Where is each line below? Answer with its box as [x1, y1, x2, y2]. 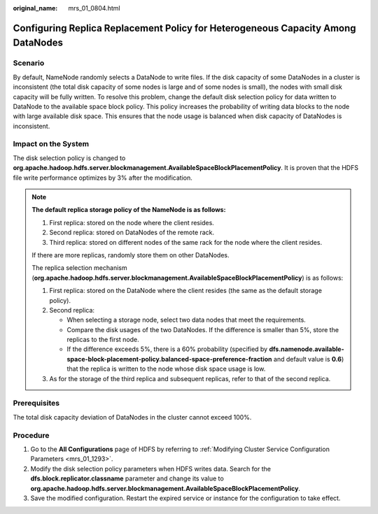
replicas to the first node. [66, 336, 139, 344]
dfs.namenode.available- [269, 345, 344, 353]
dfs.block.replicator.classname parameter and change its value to [30, 474, 224, 483]
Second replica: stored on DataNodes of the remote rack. [49, 228, 215, 237]
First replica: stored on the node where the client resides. [49, 218, 215, 227]
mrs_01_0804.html [68, 4, 120, 12]
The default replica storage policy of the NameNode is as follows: [31, 206, 226, 214]
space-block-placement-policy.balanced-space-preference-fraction [66, 355, 272, 363]
